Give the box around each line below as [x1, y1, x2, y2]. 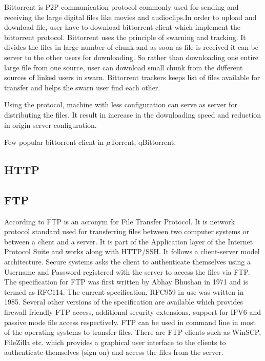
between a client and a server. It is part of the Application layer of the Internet [4, 236, 253, 246]
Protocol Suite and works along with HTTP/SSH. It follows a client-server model [4, 246, 260, 257]
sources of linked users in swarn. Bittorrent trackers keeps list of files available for [4, 72, 260, 83]
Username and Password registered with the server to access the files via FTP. [4, 266, 250, 277]
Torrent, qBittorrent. [110, 137, 176, 147]
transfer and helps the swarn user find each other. [4, 82, 160, 92]
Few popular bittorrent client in [4, 137, 104, 147]
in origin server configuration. [4, 119, 97, 130]
